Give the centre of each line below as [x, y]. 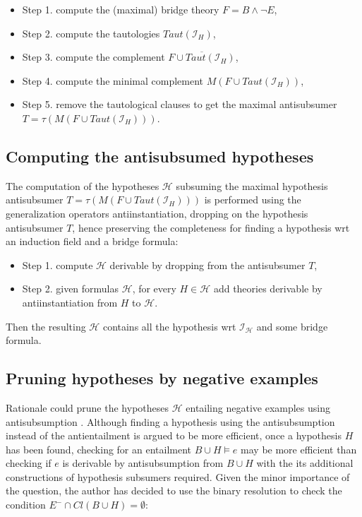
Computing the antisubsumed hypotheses [160, 156]
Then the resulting [46, 326]
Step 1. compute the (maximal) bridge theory [121, 9]
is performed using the [253, 200]
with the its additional [305, 463]
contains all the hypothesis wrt [169, 326]
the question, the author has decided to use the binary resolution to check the [174, 491]
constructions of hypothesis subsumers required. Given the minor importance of [178, 476]
